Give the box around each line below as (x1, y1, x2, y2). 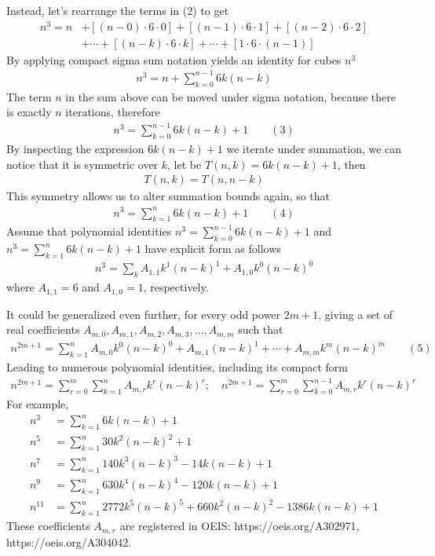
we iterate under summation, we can (226, 141, 402, 157)
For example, (6, 395, 69, 412)
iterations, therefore (65, 104, 160, 120)
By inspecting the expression (6, 141, 144, 157)
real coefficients (6, 321, 80, 338)
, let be (167, 155, 202, 172)
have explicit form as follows (144, 240, 281, 257)
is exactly (6, 104, 52, 120)
